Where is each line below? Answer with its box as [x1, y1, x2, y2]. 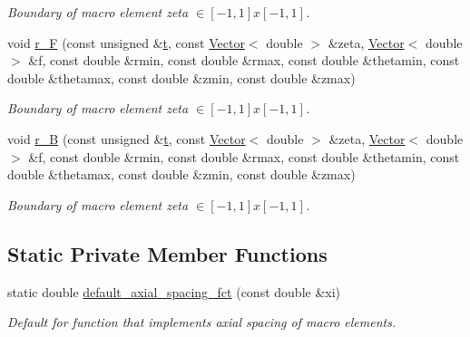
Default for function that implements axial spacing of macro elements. [7, 313, 397, 332]
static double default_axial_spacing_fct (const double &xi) [7, 282, 341, 301]
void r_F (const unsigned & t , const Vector [7, 33, 245, 52]
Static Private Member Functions [7, 239, 328, 267]
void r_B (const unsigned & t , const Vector [7, 129, 246, 148]
